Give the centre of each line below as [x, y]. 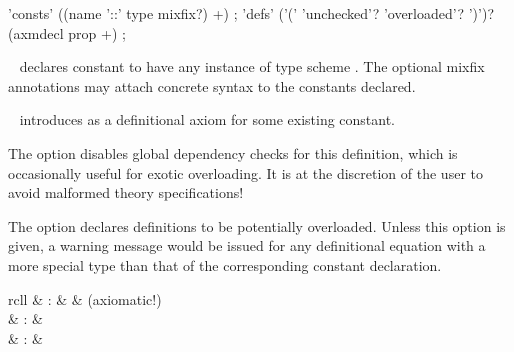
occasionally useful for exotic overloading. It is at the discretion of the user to [245, 172]
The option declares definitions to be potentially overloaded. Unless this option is [257, 225]
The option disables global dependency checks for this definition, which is [233, 152]
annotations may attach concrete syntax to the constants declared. [212, 85]
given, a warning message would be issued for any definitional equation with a [247, 245]
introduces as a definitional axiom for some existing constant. [207, 119]
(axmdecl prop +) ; [67, 32]
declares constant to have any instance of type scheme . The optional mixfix [252, 66]
